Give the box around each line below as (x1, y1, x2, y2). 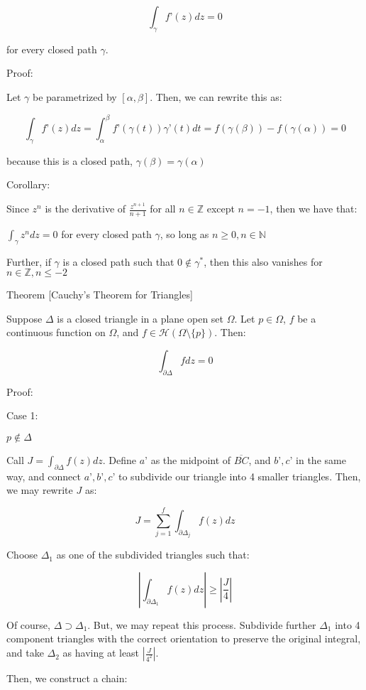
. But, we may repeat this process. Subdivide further (87, 617, 316, 632)
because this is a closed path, (6, 153, 133, 168)
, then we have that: (270, 201, 357, 216)
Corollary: (6, 177, 50, 192)
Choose (6, 547, 38, 562)
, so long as (160, 226, 209, 241)
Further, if (6, 254, 51, 269)
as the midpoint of (150, 453, 231, 468)
